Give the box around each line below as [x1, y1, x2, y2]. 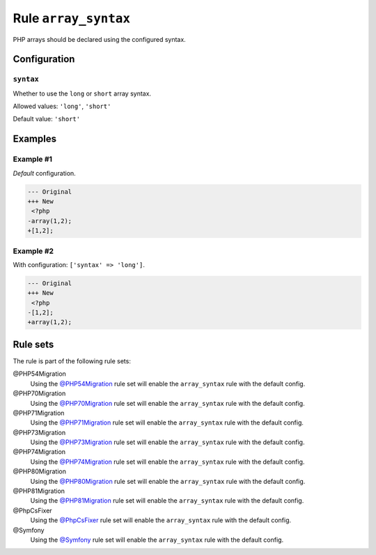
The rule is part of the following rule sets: [13, 356, 132, 365]
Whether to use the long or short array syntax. [13, 89, 152, 98]
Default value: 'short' [13, 115, 80, 123]
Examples [13, 133, 57, 145]
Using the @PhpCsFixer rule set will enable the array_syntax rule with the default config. [30, 516, 292, 524]
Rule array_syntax [13, 10, 131, 26]
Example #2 [13, 246, 54, 256]
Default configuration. [13, 169, 76, 177]
